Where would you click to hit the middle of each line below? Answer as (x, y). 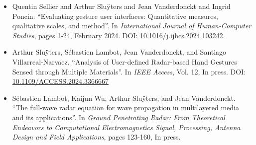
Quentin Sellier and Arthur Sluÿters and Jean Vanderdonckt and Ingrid (121, 6)
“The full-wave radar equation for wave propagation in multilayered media (126, 108)
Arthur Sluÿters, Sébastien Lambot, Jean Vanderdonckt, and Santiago (119, 52)
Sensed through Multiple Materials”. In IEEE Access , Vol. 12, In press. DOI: (129, 71)
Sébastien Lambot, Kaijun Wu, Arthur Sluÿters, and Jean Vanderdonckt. (124, 98)
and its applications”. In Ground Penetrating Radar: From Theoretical (119, 117)
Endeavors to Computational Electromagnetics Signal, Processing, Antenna (126, 127)
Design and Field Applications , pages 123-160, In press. (96, 137)
